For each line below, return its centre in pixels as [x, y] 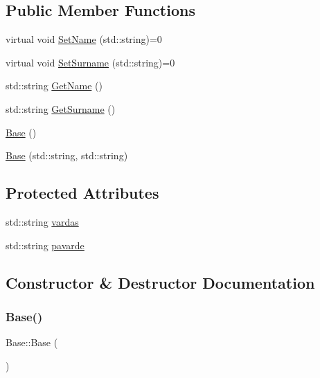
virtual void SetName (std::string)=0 [84, 39]
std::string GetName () [54, 85]
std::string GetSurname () [61, 108]
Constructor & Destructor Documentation [160, 282]
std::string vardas [42, 221]
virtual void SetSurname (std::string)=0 [90, 62]
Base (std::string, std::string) [67, 155]
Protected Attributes [82, 193]
